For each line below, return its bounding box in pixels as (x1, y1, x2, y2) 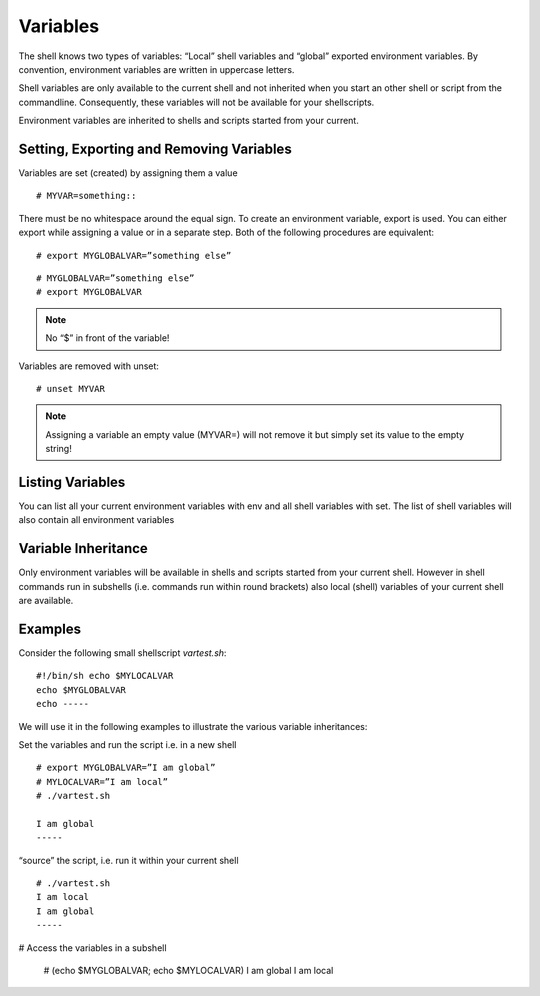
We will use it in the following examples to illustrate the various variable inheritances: (18, 720, 368, 732)
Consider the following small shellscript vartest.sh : (18, 646, 227, 659)
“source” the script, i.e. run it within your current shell (18, 854, 239, 866)
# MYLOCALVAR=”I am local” (36, 776, 169, 787)
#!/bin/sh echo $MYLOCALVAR (36, 670, 174, 682)
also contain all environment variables (18, 514, 175, 526)
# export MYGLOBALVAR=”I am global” (36, 762, 216, 774)
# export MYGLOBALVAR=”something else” (36, 250, 232, 261)
